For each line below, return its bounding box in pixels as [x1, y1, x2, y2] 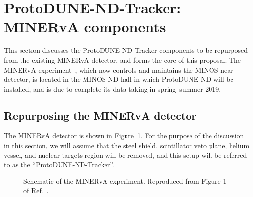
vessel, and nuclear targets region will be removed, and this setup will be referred [4, 149, 247, 160]
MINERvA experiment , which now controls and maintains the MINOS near [4, 64, 233, 74]
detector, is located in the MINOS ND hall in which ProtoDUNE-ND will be [4, 74, 233, 84]
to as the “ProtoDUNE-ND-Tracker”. [4, 159, 114, 170]
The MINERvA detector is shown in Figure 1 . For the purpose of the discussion [4, 130, 244, 141]
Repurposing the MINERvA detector [4, 107, 197, 123]
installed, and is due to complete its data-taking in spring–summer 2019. [4, 83, 221, 94]
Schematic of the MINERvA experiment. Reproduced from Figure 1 [23, 175, 227, 186]
